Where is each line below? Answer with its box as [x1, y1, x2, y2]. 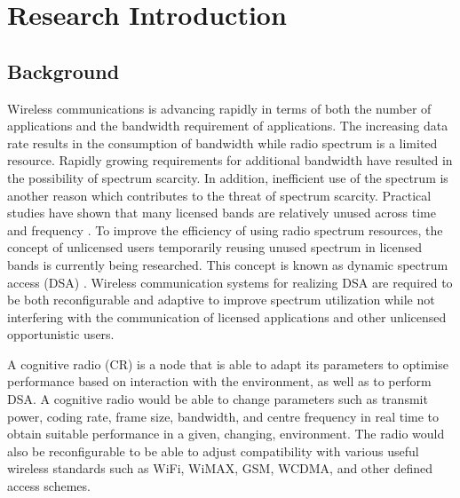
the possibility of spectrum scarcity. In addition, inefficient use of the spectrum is [7, 168, 448, 186]
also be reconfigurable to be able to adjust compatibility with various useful [7, 441, 419, 460]
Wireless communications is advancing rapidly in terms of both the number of [7, 99, 432, 117]
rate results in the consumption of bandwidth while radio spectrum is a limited [7, 133, 438, 152]
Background [7, 57, 120, 84]
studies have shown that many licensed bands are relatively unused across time [7, 203, 436, 222]
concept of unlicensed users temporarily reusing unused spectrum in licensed [7, 238, 423, 257]
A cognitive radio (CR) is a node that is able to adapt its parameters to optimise [7, 354, 448, 373]
